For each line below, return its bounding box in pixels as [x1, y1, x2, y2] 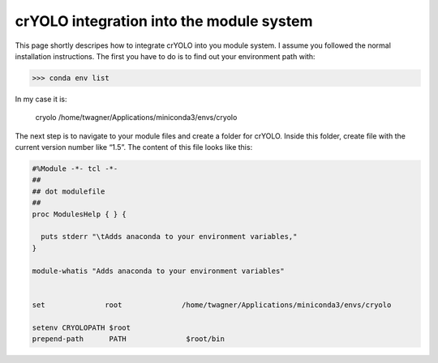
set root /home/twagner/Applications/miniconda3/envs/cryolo [32, 300, 392, 310]
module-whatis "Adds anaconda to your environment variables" [32, 266, 285, 275]
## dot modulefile [32, 186, 105, 196]
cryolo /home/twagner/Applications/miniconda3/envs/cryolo [35, 113, 238, 122]
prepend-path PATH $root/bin [32, 334, 225, 344]
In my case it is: [15, 94, 68, 104]
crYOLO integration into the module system [15, 12, 313, 30]
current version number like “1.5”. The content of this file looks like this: [15, 143, 253, 152]
